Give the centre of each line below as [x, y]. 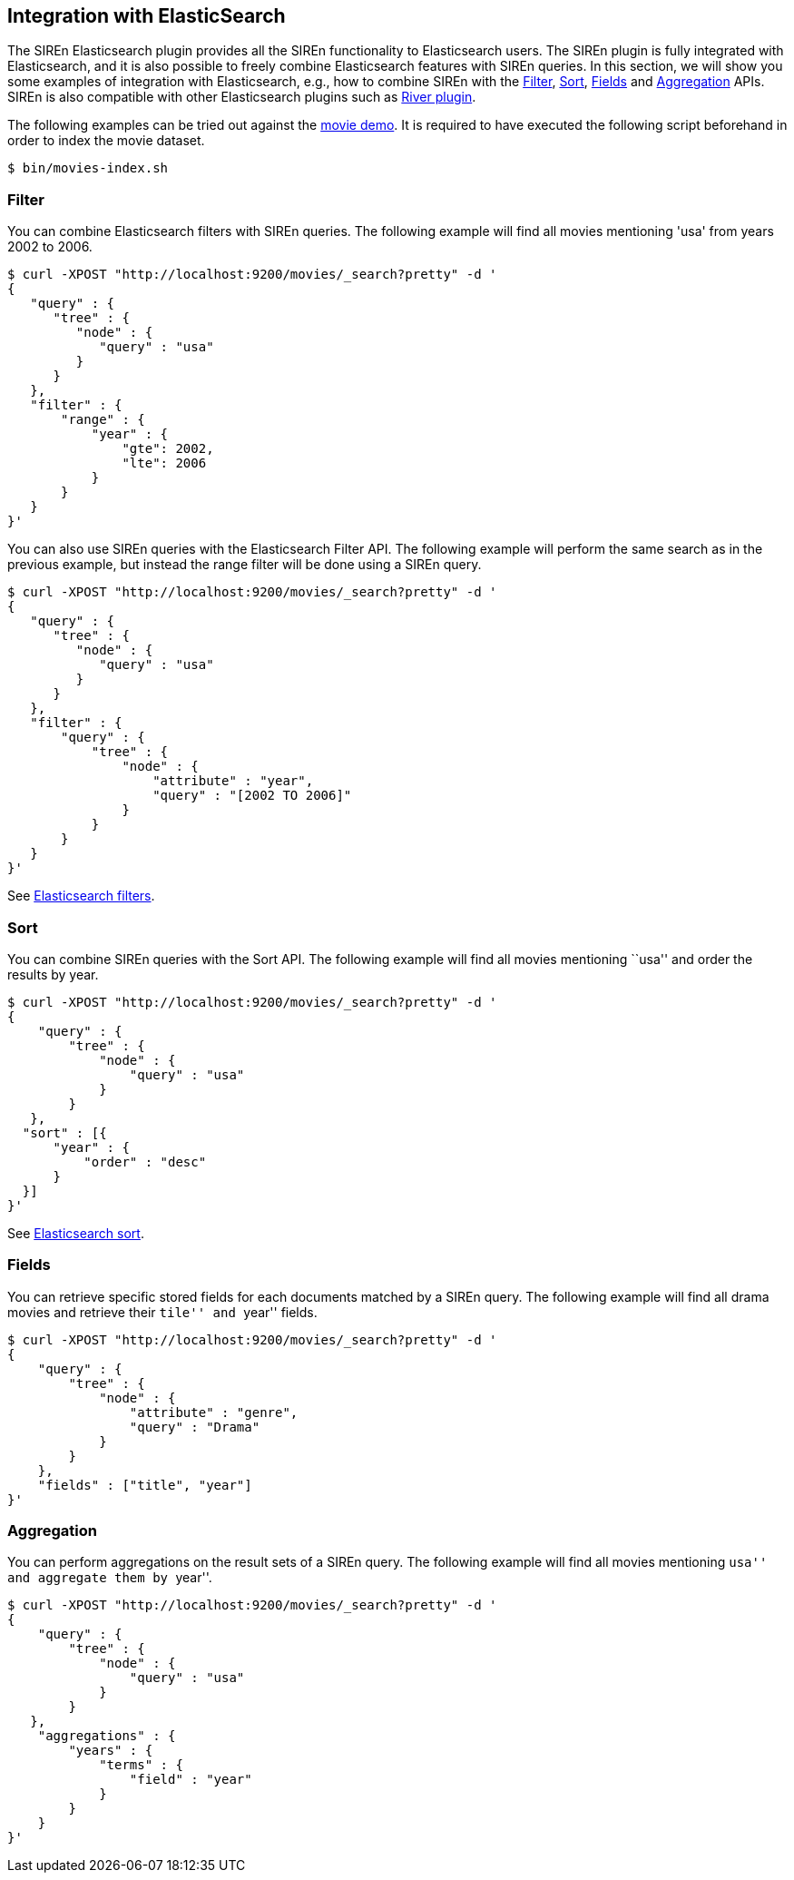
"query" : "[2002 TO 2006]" [252, 796]
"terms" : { [141, 1765]
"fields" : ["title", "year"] [145, 1485]
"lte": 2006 [164, 463]
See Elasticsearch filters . [81, 896]
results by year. [53, 974]
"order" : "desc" [145, 1161]
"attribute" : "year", [233, 781]
